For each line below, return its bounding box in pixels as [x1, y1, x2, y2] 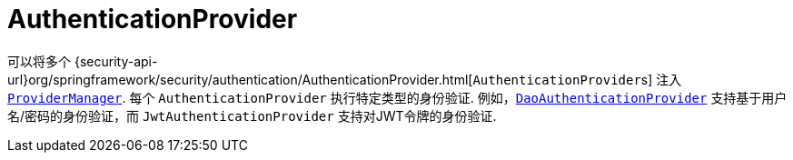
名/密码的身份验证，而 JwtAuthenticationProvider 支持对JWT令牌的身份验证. [7, 107, 497, 124]
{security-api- [74, 53, 158, 69]
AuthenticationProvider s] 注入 [472, 71, 682, 87]
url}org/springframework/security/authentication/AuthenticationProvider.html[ [7, 71, 473, 87]
